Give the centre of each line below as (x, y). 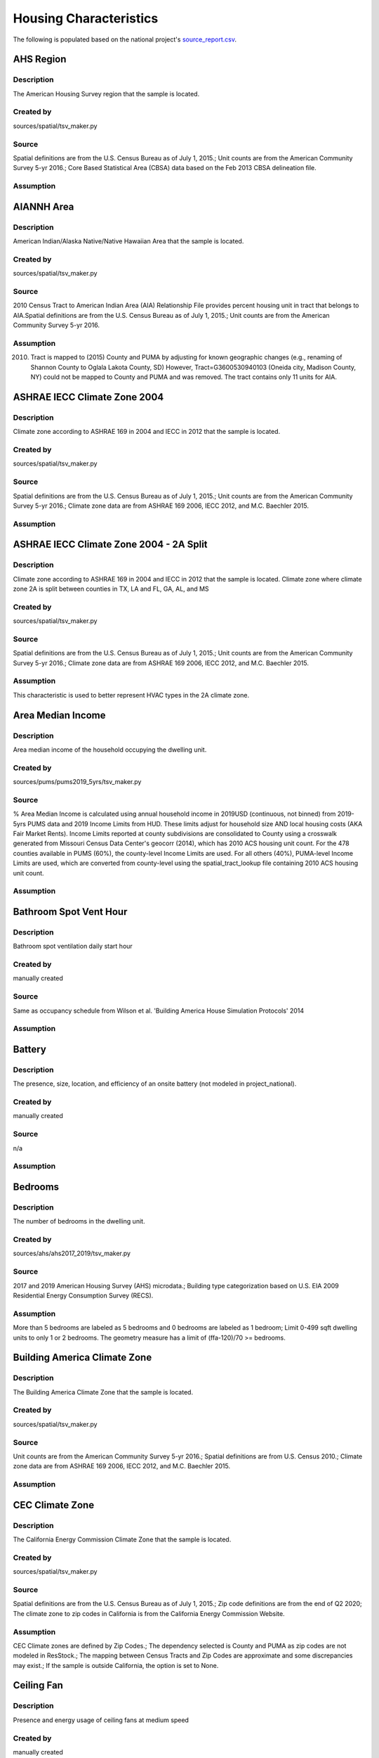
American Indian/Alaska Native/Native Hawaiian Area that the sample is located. (128, 241)
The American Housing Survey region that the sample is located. (106, 94)
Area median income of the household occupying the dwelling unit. (110, 750)
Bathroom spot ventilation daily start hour (73, 947)
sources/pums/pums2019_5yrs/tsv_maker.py (77, 782)
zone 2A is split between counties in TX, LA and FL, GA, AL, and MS (111, 589)
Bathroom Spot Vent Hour (70, 912)
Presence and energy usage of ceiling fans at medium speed (101, 1720)
